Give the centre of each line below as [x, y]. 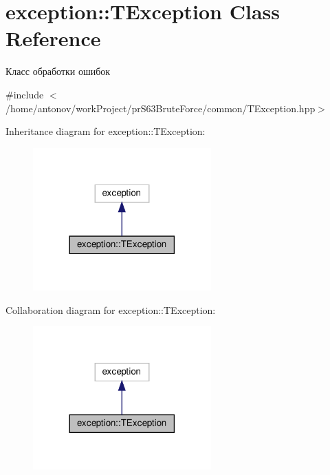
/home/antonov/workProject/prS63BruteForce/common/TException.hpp [161, 108]
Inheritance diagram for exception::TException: [106, 131]
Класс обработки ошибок [58, 71]
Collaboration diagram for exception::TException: [111, 309]
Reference [53, 38]
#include [25, 94]
